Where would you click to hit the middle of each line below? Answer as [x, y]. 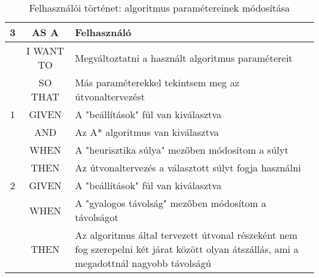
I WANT [45, 51]
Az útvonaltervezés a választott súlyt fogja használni [188, 167]
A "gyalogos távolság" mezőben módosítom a [171, 203]
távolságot [97, 217]
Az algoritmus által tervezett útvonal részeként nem [186, 235]
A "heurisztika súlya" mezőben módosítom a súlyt [182, 150]
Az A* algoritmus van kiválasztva [147, 132]
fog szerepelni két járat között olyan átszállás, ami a [187, 249]
